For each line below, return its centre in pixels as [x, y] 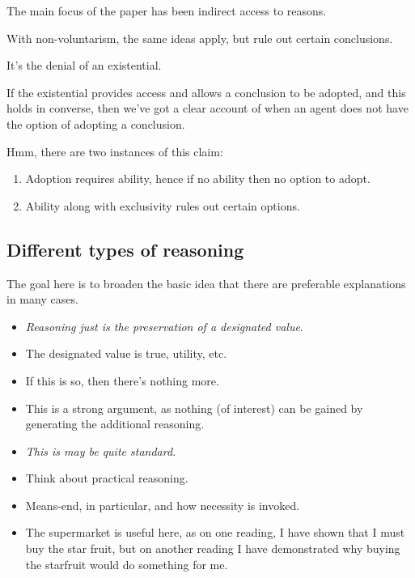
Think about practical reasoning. [107, 478]
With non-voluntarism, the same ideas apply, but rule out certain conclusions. [200, 38]
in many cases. [42, 299]
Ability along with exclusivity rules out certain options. [163, 205]
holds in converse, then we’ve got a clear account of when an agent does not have [207, 108]
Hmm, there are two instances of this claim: [115, 151]
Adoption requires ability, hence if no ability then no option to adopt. [198, 178]
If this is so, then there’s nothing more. [122, 380]
